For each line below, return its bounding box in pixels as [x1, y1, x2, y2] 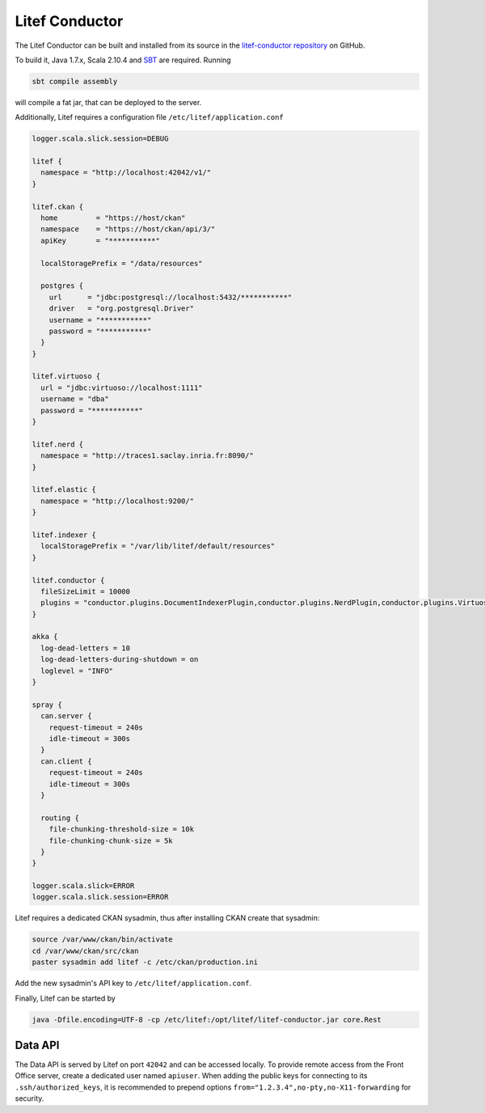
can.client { [40, 756, 92, 766]
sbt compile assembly [32, 77, 118, 86]
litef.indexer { [32, 530, 97, 540]
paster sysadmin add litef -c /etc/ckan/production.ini [32, 958, 259, 967]
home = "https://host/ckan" [40, 214, 186, 222]
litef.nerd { [32, 439, 84, 449]
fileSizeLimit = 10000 [40, 586, 131, 596]
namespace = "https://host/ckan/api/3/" [40, 225, 216, 234]
